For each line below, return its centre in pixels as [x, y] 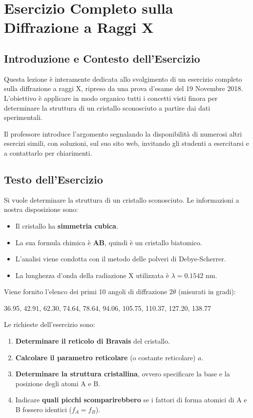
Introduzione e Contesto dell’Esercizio [102, 58]
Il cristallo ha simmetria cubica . [67, 225]
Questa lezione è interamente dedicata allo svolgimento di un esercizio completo [123, 79]
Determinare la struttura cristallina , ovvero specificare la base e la [123, 374]
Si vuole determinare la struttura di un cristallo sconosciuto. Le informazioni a [122, 199]
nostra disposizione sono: [41, 209]
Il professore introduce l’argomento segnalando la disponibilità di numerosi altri [123, 133]
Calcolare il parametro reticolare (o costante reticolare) [105, 357]
